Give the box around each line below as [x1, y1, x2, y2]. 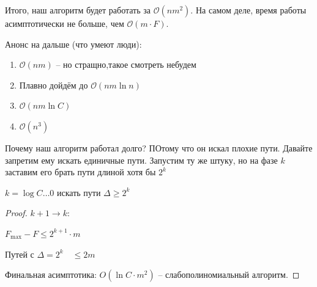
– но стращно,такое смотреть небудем [56, 58, 196, 71]
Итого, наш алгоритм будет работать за [5, 4, 151, 16]
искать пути [57, 186, 101, 198]
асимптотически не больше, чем [5, 17, 124, 29]
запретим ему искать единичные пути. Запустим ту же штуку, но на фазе [5, 153, 278, 166]
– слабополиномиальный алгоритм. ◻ [158, 268, 300, 281]
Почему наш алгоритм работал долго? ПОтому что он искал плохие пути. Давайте [5, 141, 313, 154]
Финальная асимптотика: [5, 268, 97, 281]
